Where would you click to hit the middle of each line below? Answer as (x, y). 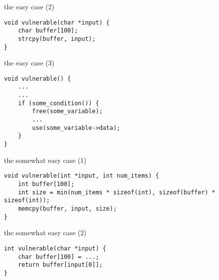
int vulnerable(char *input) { (55, 248)
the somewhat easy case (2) (45, 233)
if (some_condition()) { (59, 103)
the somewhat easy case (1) (45, 160)
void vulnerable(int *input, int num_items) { (81, 176)
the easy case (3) (29, 63)
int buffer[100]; (46, 184)
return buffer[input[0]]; (60, 265)
